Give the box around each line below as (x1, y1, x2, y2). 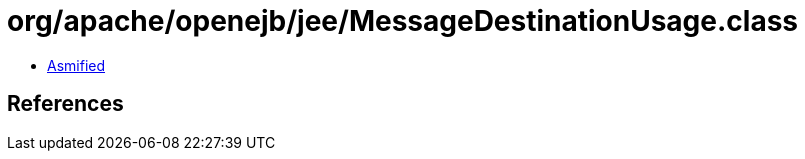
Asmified (47, 56, 106, 74)
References (7, 91, 124, 117)
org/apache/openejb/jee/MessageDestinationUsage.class (7, 4, 799, 38)
